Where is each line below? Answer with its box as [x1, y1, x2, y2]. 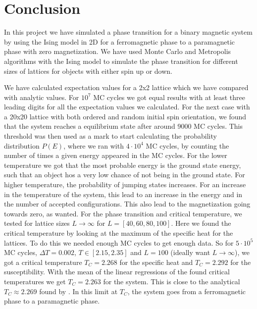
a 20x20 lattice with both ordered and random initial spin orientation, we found [4, 111, 247, 121]
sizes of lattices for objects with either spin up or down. [4, 65, 172, 76]
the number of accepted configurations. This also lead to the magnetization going [4, 199, 251, 209]
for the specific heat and [119, 257, 193, 267]
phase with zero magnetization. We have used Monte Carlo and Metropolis [4, 46, 231, 56]
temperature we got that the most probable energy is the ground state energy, [4, 159, 241, 170]
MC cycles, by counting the [146, 140, 229, 151]
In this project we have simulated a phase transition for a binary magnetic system [4, 27, 253, 37]
